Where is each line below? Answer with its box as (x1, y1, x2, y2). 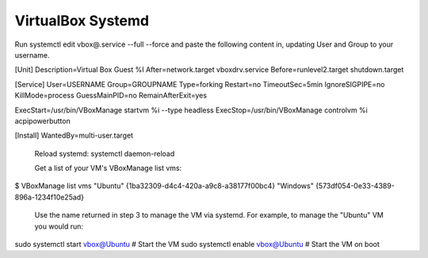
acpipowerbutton (14, 116, 71, 126)
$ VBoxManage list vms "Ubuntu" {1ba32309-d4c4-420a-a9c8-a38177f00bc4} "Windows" (14, 181, 315, 191)
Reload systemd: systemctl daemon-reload (34, 149, 175, 158)
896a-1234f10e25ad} (14, 192, 85, 202)
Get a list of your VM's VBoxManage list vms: (34, 163, 182, 173)
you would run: (34, 222, 83, 231)
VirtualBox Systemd (14, 12, 150, 29)
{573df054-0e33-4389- (315, 181, 396, 191)
